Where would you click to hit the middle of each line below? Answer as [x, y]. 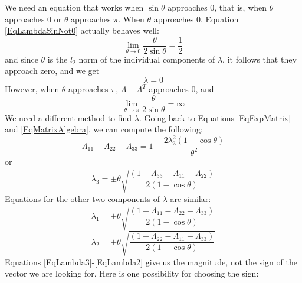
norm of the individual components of [147, 59]
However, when [32, 89]
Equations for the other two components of [82, 198]
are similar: [191, 198]
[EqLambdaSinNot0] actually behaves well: [82, 30]
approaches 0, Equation [196, 19]
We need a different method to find [68, 117]
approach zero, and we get [52, 71]
